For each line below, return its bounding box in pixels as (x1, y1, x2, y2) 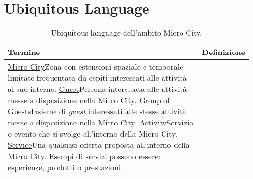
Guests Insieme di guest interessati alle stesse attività (8, 106, 187, 117)
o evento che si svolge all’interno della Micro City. (8, 128, 178, 140)
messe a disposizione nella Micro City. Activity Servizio (8, 117, 194, 128)
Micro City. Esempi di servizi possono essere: (8, 150, 161, 162)
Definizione (201, 46, 245, 58)
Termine (8, 46, 40, 58)
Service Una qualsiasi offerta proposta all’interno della (8, 139, 190, 151)
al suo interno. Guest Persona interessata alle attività (8, 83, 187, 95)
